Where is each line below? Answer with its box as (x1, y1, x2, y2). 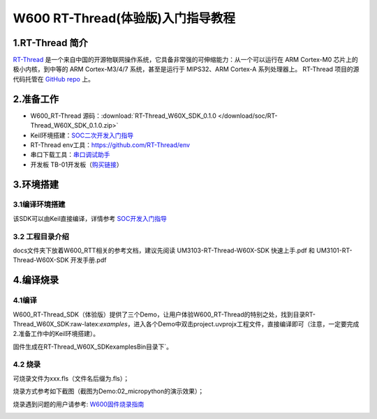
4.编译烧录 (13, 274, 59, 286)
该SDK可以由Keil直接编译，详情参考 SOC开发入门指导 (13, 214, 168, 222)
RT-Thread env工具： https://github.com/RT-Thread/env (30, 140, 191, 149)
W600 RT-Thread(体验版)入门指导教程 (13, 10, 236, 26)
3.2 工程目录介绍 (13, 231, 70, 241)
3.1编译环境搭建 (13, 199, 66, 209)
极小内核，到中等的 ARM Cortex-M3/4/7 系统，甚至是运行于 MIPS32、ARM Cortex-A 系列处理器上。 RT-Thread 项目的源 (13, 65, 360, 73)
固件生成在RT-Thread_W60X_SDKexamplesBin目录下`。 (13, 342, 173, 351)
